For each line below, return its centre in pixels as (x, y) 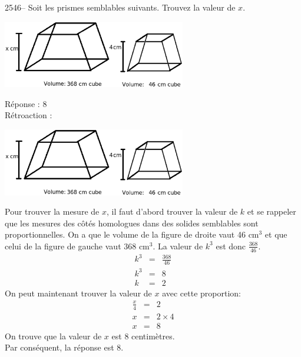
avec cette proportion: (201, 293)
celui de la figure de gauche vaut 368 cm (77, 246)
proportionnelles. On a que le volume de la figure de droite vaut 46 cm (132, 234)
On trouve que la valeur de (53, 336)
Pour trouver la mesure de (52, 211)
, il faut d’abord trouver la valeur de (172, 211)
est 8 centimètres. (143, 336)
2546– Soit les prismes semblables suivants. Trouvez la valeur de (120, 7)
